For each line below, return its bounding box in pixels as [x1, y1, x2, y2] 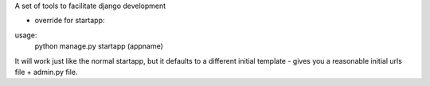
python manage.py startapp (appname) [34, 41, 163, 51]
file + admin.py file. [14, 67, 78, 76]
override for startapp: [34, 16, 105, 25]
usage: [14, 30, 37, 40]
